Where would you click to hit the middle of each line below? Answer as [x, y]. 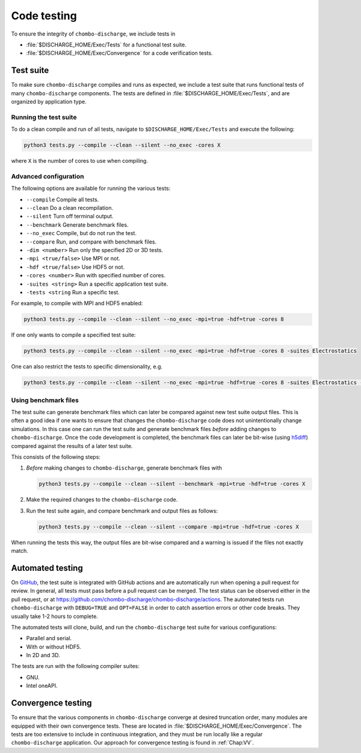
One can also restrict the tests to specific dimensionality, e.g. [87, 367]
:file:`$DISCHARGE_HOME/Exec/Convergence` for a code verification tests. [119, 53]
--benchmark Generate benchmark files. [77, 225]
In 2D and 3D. [43, 655]
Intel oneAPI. [42, 686]
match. [20, 551]
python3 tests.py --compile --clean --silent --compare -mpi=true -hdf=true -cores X [169, 527]
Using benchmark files [45, 400]
